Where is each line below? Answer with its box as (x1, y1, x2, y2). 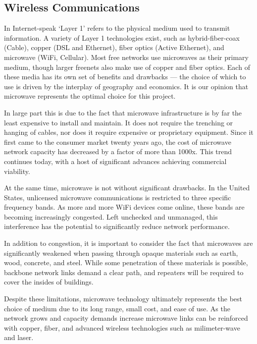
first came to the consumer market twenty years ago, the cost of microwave (4, 136, 231, 147)
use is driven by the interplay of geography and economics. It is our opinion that (4, 81, 249, 91)
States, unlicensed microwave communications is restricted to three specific (4, 192, 231, 202)
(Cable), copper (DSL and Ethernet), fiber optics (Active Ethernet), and (4, 42, 224, 53)
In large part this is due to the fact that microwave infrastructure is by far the (4, 107, 242, 117)
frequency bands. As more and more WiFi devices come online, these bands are (4, 202, 245, 212)
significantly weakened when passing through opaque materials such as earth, (4, 247, 238, 258)
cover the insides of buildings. (4, 277, 94, 287)
